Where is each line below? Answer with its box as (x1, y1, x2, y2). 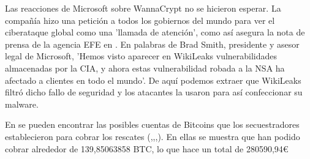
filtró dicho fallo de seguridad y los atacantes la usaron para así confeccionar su (5, 86, 303, 98)
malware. (5, 97, 39, 110)
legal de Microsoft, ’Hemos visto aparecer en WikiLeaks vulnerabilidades (5, 50, 278, 62)
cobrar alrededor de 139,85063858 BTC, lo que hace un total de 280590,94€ (5, 142, 289, 155)
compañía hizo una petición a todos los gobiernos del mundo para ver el (5, 13, 275, 26)
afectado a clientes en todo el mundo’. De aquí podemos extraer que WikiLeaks (5, 73, 301, 86)
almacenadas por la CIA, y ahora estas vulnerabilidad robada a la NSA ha (5, 61, 285, 74)
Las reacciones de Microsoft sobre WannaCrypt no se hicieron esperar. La (5, 2, 281, 14)
